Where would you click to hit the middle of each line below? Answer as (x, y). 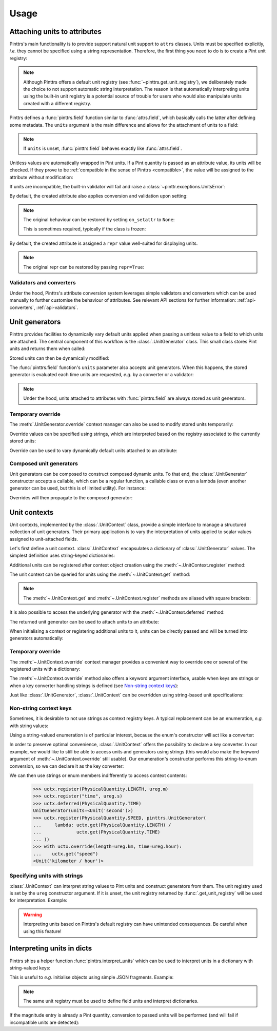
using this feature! (42, 931)
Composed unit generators (44, 463)
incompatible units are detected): (44, 1022)
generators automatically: (36, 638)
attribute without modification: (41, 177)
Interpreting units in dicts (51, 949)
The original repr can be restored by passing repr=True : (84, 267)
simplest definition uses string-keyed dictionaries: (62, 556)
